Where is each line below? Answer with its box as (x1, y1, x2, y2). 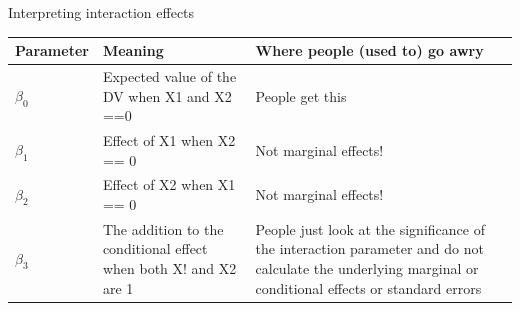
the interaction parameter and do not (255, 238, 484, 259)
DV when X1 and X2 (102, 85, 232, 106)
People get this (255, 85, 347, 106)
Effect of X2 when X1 (102, 174, 236, 195)
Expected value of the (102, 65, 237, 86)
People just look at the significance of (255, 218, 485, 239)
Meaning (102, 40, 164, 61)
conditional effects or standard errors (255, 277, 482, 298)
